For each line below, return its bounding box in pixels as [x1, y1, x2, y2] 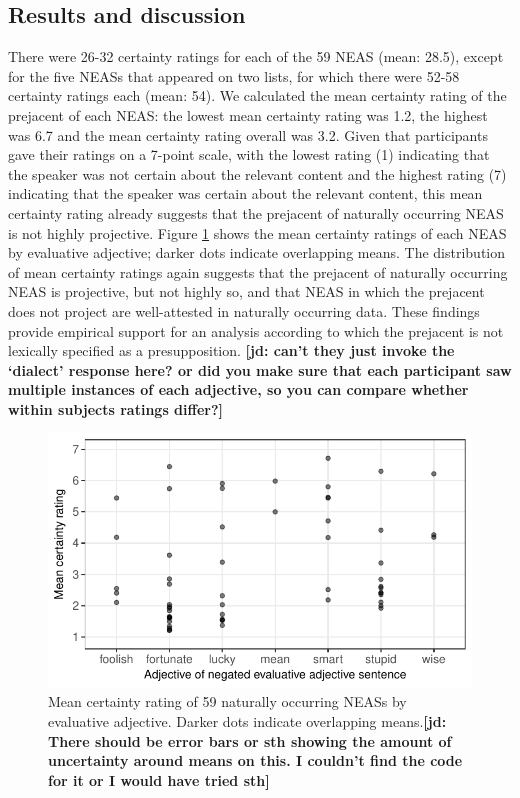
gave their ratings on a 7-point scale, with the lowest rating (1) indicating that [8, 144, 490, 165]
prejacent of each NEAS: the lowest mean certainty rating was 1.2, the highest [8, 104, 488, 125]
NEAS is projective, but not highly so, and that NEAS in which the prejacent [8, 281, 485, 302]
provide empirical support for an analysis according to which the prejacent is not [8, 320, 504, 341]
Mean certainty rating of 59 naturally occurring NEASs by [48, 691, 407, 712]
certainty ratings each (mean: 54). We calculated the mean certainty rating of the [8, 85, 507, 106]
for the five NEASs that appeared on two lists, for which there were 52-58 [8, 65, 460, 86]
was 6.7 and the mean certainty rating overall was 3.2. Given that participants [8, 124, 488, 145]
